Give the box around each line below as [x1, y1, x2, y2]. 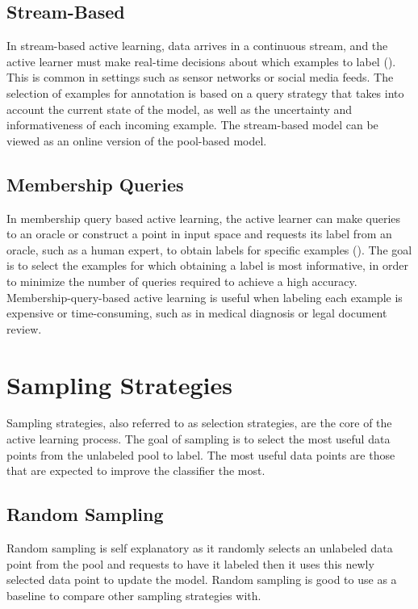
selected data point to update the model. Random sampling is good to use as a [6, 571, 397, 588]
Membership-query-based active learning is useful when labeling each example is [6, 288, 403, 305]
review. [6, 320, 42, 337]
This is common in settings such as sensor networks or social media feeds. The [6, 69, 394, 86]
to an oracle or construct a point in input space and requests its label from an [6, 225, 392, 242]
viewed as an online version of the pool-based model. [6, 132, 267, 149]
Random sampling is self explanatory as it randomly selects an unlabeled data [6, 540, 393, 556]
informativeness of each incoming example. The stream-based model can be [6, 116, 378, 133]
